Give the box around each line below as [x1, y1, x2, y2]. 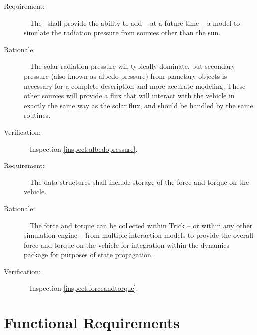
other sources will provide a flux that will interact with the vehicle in [24, 90, 235, 101]
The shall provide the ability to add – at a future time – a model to [29, 17, 240, 28]
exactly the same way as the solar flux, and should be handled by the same [24, 100, 253, 110]
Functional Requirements [4, 312, 180, 333]
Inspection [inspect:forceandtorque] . [29, 283, 138, 293]
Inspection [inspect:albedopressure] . [29, 143, 138, 154]
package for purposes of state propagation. [24, 249, 153, 260]
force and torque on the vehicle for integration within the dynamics [24, 239, 230, 250]
